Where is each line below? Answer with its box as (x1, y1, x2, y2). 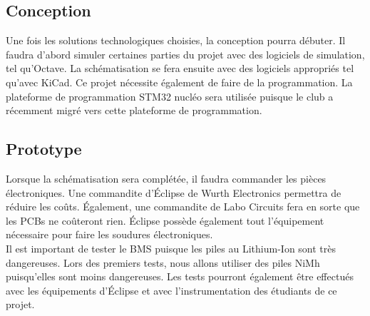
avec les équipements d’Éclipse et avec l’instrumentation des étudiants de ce (6, 282, 337, 297)
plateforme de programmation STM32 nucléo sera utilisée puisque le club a (6, 88, 334, 103)
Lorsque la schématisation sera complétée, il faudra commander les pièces (6, 170, 327, 185)
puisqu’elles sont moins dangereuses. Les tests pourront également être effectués (6, 269, 354, 284)
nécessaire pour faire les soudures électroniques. (6, 227, 213, 242)
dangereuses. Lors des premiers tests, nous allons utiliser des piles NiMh (6, 255, 320, 270)
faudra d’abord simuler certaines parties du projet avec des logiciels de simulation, (6, 46, 365, 61)
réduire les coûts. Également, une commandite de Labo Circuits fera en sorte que (6, 199, 360, 214)
